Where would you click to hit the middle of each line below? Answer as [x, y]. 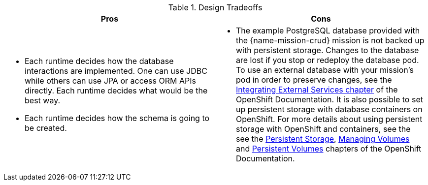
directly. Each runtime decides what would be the [116, 91]
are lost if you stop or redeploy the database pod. [328, 60]
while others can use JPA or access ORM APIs [110, 81]
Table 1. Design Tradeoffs [215, 7]
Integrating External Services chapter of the [317, 90]
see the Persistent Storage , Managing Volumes [323, 139]
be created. [46, 128]
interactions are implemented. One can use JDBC [116, 71]
